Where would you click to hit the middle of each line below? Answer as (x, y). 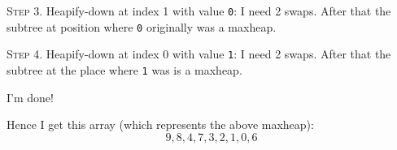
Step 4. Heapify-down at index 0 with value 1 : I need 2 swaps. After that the (199, 54)
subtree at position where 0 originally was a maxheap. (142, 26)
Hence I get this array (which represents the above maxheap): (160, 124)
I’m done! (30, 97)
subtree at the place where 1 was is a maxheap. (124, 69)
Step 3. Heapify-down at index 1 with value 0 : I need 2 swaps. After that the (199, 11)
